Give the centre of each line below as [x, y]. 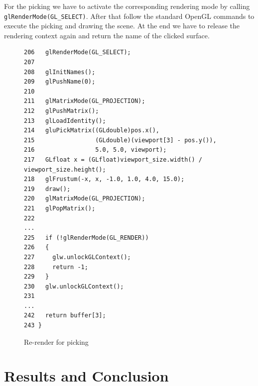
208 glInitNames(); [60, 72]
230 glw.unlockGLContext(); [74, 286]
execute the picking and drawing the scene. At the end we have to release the [122, 26]
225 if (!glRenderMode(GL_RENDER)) [86, 238]
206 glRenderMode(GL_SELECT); [77, 52]
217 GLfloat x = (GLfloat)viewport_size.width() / [113, 159]
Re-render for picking [56, 341]
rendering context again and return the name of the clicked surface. [107, 35]
